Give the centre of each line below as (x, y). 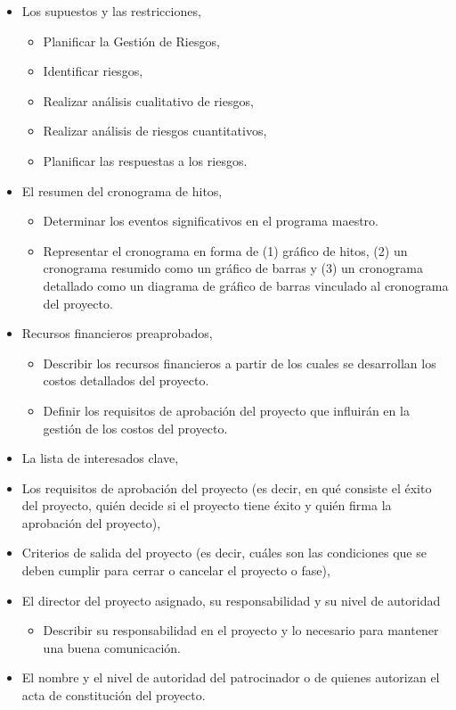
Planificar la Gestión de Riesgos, (131, 41)
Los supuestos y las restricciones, (111, 11)
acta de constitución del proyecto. (114, 695)
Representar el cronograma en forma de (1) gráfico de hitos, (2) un (225, 250)
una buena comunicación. (112, 647)
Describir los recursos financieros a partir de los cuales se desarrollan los (240, 363)
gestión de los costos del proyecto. (135, 428)
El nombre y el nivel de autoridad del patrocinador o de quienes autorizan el (231, 677)
